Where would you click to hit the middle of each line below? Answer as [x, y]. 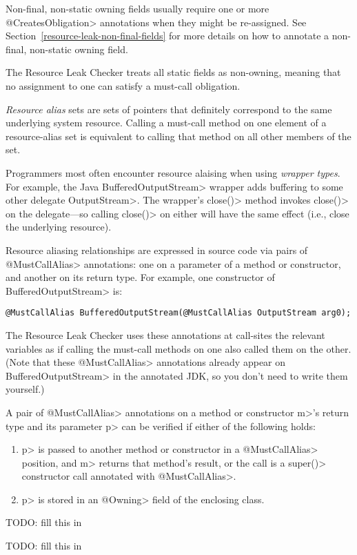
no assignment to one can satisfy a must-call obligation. [123, 85]
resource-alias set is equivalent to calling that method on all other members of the [178, 136]
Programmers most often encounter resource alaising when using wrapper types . [173, 172]
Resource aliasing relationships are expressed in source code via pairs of [157, 250]
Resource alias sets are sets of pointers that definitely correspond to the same [169, 109]
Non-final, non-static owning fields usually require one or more [137, 8]
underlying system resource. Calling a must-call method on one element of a [166, 123]
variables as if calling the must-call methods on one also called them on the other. [178, 348]
